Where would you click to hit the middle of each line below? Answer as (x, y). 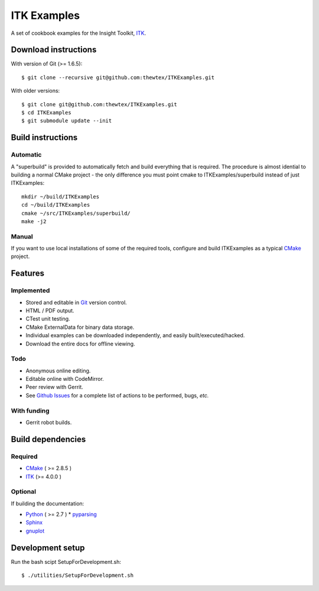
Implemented (30, 290)
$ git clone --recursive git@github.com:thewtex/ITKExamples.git (118, 77)
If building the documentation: (48, 503)
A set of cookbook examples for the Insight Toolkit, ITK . (79, 33)
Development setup (48, 548)
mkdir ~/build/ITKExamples (61, 197)
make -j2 (34, 221)
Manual (22, 236)
